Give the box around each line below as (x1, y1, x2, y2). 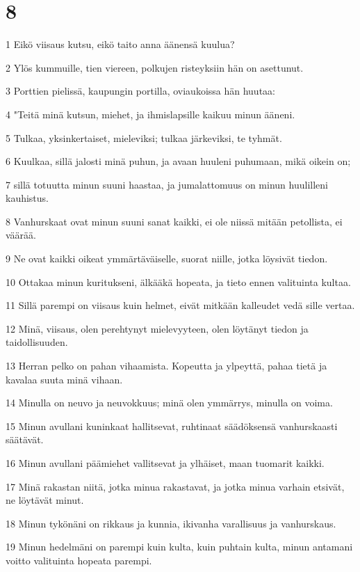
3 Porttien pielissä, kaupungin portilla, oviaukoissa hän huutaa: (6, 84, 275, 98)
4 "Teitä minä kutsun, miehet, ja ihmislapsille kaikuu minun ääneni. (6, 106, 295, 121)
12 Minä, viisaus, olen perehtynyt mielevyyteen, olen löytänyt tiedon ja (6, 321, 309, 335)
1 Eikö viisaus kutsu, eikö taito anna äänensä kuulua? (6, 37, 235, 51)
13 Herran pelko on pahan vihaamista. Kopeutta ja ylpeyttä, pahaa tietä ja (6, 358, 327, 373)
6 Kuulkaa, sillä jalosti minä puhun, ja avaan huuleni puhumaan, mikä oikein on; (6, 154, 351, 168)
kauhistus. (6, 191, 49, 205)
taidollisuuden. (6, 335, 68, 349)
